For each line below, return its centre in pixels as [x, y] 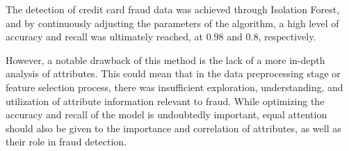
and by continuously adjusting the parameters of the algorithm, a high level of [172, 23]
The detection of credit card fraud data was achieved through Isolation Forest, [173, 9]
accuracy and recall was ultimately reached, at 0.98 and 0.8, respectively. [161, 37]
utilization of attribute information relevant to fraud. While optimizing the [165, 101]
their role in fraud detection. [66, 142]
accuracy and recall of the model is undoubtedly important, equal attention [167, 114]
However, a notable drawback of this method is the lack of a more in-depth [165, 59]
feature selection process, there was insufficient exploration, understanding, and [174, 87]
